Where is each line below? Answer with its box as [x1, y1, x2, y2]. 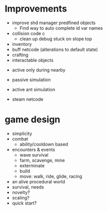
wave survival [19, 152, 48, 158]
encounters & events [12, 147, 56, 153]
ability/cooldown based [19, 141, 69, 147]
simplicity [12, 130, 32, 136]
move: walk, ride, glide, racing [19, 173, 83, 179]
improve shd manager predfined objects [12, 20, 96, 26]
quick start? [12, 200, 37, 206]
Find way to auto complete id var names [19, 25, 103, 31]
